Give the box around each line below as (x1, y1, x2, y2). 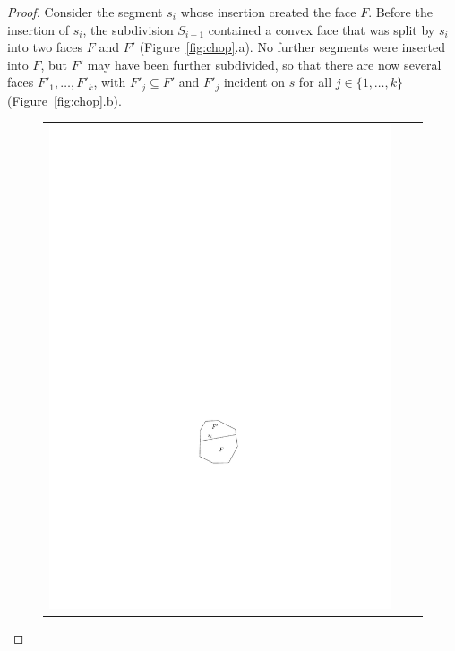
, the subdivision (82, 20, 174, 39)
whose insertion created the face (180, 3, 356, 21)
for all (298, 73, 332, 91)
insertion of (7, 20, 69, 39)
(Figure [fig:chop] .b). (7, 90, 122, 109)
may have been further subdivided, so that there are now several (87, 55, 442, 73)
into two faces (7, 38, 83, 56)
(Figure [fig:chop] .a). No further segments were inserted (139, 38, 445, 56)
